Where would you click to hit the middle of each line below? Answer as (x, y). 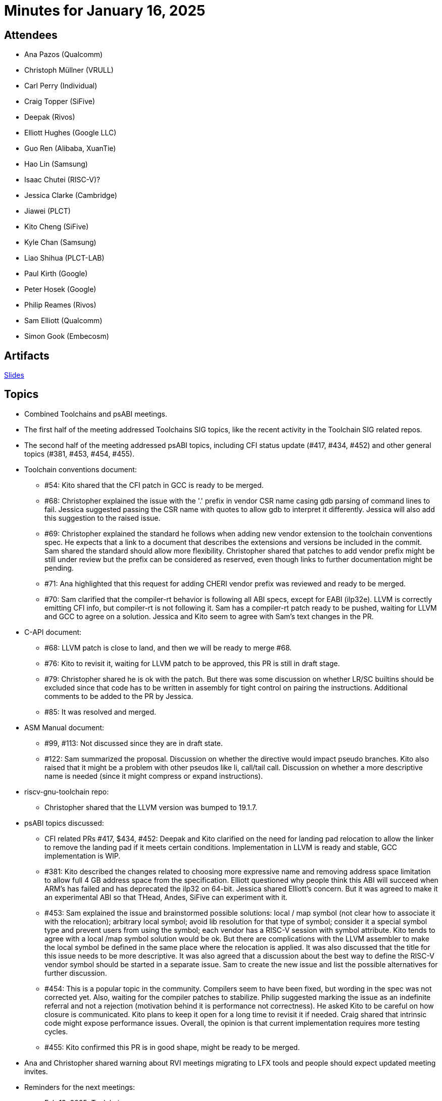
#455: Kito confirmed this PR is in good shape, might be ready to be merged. (172, 1047)
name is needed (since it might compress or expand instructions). (154, 776)
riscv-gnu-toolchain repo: (67, 791)
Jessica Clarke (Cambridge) (71, 195)
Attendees (31, 35)
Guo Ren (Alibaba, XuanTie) (70, 148)
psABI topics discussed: (64, 823)
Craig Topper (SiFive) (60, 102)
